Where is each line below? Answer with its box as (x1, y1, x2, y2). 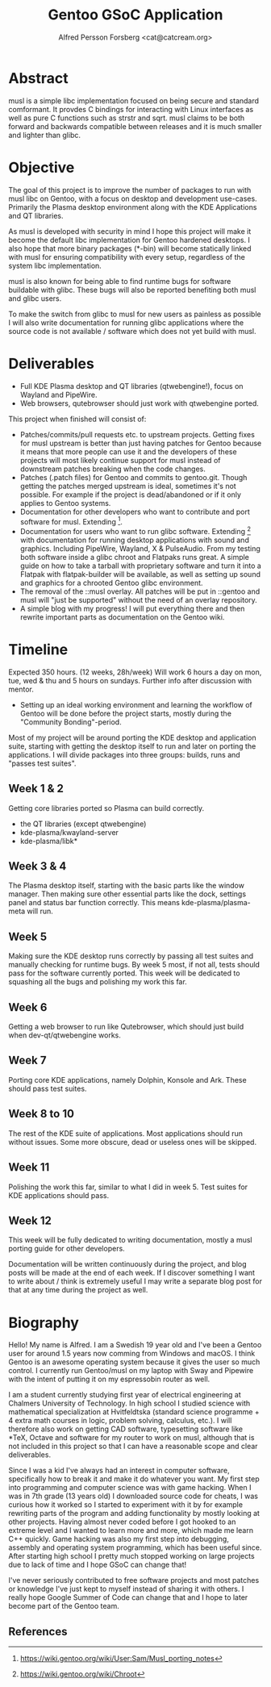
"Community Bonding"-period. (19, 716, 123, 727)
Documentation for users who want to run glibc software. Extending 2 (19, 525, 252, 536)
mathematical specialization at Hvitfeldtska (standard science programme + (8, 1407, 260, 1417)
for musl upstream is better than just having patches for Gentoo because (19, 438, 262, 448)
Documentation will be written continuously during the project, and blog (8, 1259, 248, 1269)
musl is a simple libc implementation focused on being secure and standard (8, 95, 260, 106)
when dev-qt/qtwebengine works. (8, 1030, 121, 1040)
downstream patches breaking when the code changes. (19, 464, 206, 474)
